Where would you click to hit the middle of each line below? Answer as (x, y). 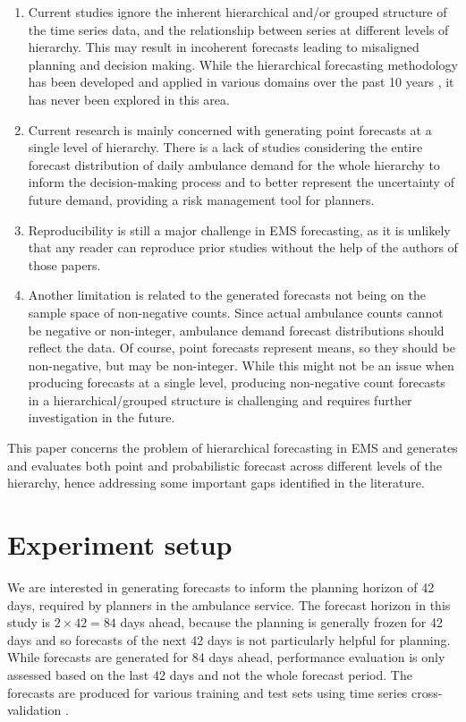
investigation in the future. (102, 417)
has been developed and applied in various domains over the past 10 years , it (241, 82)
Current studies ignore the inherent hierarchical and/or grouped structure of (237, 12)
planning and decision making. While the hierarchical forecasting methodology (243, 64)
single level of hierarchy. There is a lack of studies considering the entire (225, 147)
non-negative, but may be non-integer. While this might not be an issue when (241, 365)
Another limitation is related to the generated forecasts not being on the (227, 295)
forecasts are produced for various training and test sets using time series (208, 692)
